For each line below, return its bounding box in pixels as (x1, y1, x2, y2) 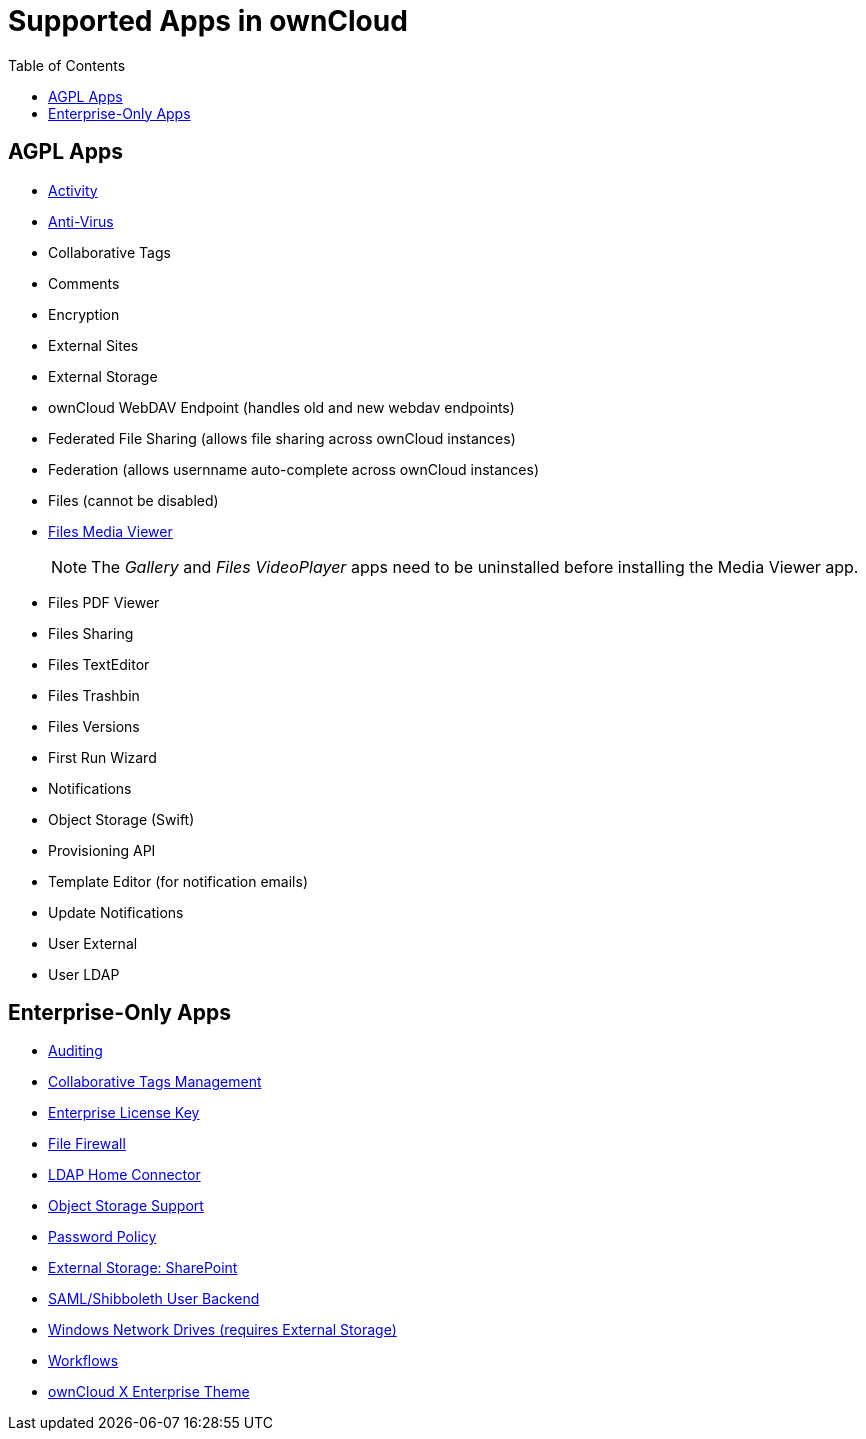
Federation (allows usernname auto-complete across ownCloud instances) (48, 460, 539, 478)
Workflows (48, 1352, 119, 1370)
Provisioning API (48, 841, 156, 859)
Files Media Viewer (48, 522, 173, 540)
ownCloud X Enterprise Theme (48, 1383, 250, 1401)
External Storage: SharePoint (48, 1259, 238, 1277)
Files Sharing (48, 624, 134, 642)
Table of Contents (8, 56, 126, 74)
